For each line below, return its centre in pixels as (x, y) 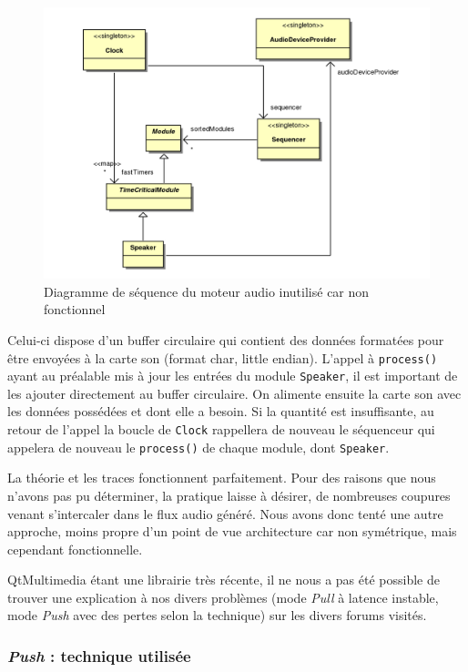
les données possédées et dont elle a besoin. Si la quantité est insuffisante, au (221, 411)
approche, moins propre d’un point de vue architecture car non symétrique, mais (232, 531)
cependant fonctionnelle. (75, 549)
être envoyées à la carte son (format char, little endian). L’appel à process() (223, 357)
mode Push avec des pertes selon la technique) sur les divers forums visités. (217, 615)
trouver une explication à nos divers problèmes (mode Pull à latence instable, (223, 597)
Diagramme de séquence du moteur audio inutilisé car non (207, 291)
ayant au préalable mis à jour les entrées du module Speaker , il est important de (233, 376)
